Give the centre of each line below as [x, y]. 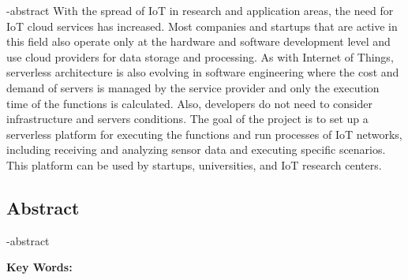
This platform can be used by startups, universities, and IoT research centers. [194, 164]
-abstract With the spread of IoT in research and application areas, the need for [200, 10]
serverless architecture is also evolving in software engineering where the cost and [203, 72]
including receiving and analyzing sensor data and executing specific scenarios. [196, 149]
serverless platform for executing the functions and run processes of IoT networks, [204, 134]
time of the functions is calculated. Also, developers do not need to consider [190, 103]
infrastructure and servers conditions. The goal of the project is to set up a [187, 119]
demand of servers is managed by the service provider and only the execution [193, 87]
